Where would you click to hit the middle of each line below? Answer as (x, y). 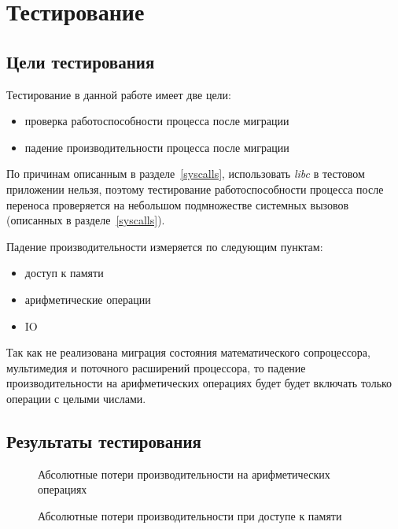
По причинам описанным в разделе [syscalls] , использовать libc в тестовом (186, 174)
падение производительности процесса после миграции (157, 147)
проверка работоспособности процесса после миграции (157, 121)
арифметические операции (88, 299)
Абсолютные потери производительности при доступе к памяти (190, 515)
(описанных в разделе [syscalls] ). (86, 220)
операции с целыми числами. (76, 398)
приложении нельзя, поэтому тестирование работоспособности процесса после (195, 189)
